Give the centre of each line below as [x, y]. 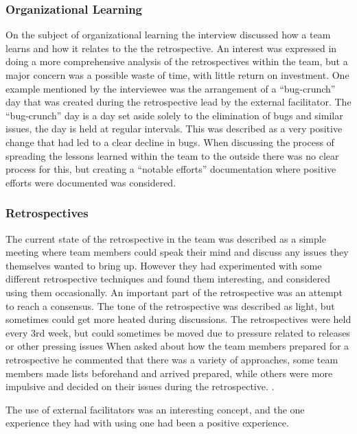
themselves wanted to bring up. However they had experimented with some [164, 265]
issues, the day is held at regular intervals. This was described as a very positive [174, 129]
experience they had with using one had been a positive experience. [147, 423]
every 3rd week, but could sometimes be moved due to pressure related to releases [178, 332]
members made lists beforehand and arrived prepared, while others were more [169, 373]
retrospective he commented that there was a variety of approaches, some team [172, 359]
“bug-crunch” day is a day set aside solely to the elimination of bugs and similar [174, 115]
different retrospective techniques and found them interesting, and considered [168, 279]
